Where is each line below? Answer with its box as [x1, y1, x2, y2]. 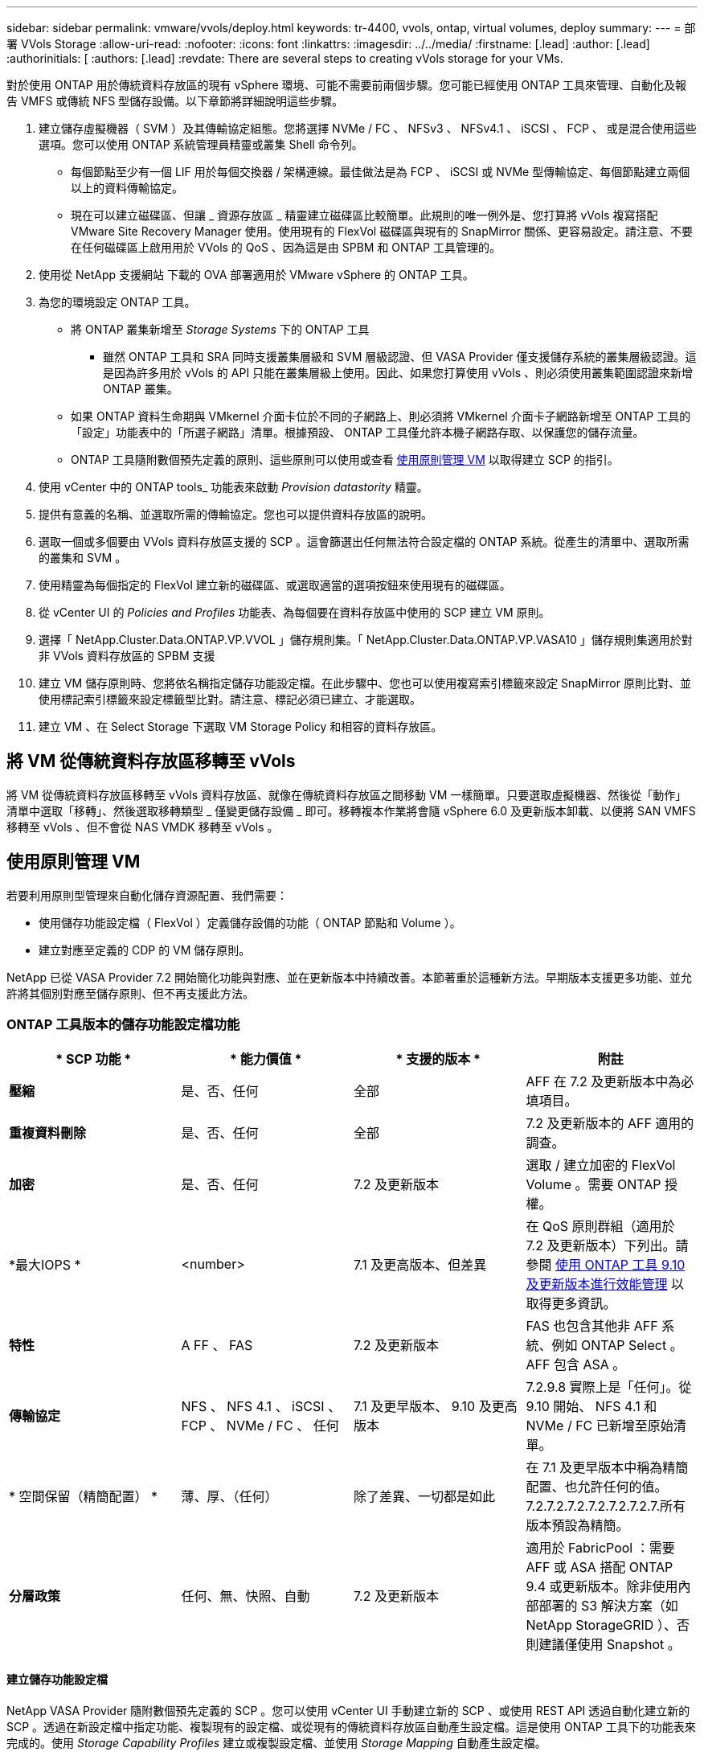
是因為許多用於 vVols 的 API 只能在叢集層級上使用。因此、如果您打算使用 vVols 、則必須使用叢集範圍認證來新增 [103, 366, 693, 380]
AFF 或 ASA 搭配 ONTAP [526, 1559, 673, 1576]
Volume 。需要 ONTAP [526, 1176, 661, 1193]
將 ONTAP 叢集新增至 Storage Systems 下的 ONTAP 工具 [71, 322, 370, 336]
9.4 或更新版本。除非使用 [526, 1578, 678, 1595]
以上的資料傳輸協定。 [71, 181, 183, 195]
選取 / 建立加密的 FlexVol [526, 1157, 676, 1174]
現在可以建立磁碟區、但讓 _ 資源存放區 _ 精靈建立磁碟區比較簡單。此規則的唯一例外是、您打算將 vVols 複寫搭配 [71, 208, 658, 222]
